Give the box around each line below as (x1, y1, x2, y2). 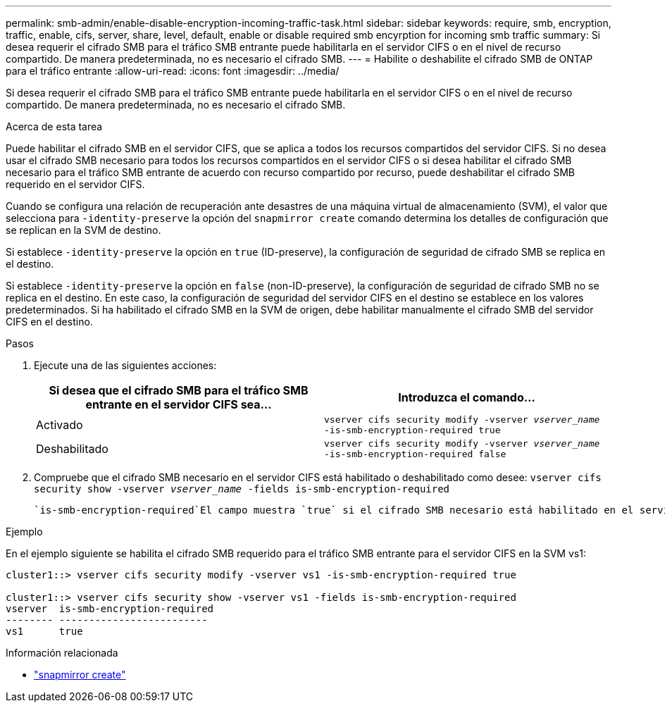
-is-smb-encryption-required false (324, 449, 506, 459)
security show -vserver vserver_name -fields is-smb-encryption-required (34, 483, 450, 495)
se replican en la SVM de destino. (6, 224, 161, 236)
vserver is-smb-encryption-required (6, 603, 214, 614)
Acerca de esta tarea (6, 120, 103, 132)
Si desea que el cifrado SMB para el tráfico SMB (49, 383, 309, 397)
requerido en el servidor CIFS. (6, 178, 145, 190)
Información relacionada (6, 647, 118, 659)
